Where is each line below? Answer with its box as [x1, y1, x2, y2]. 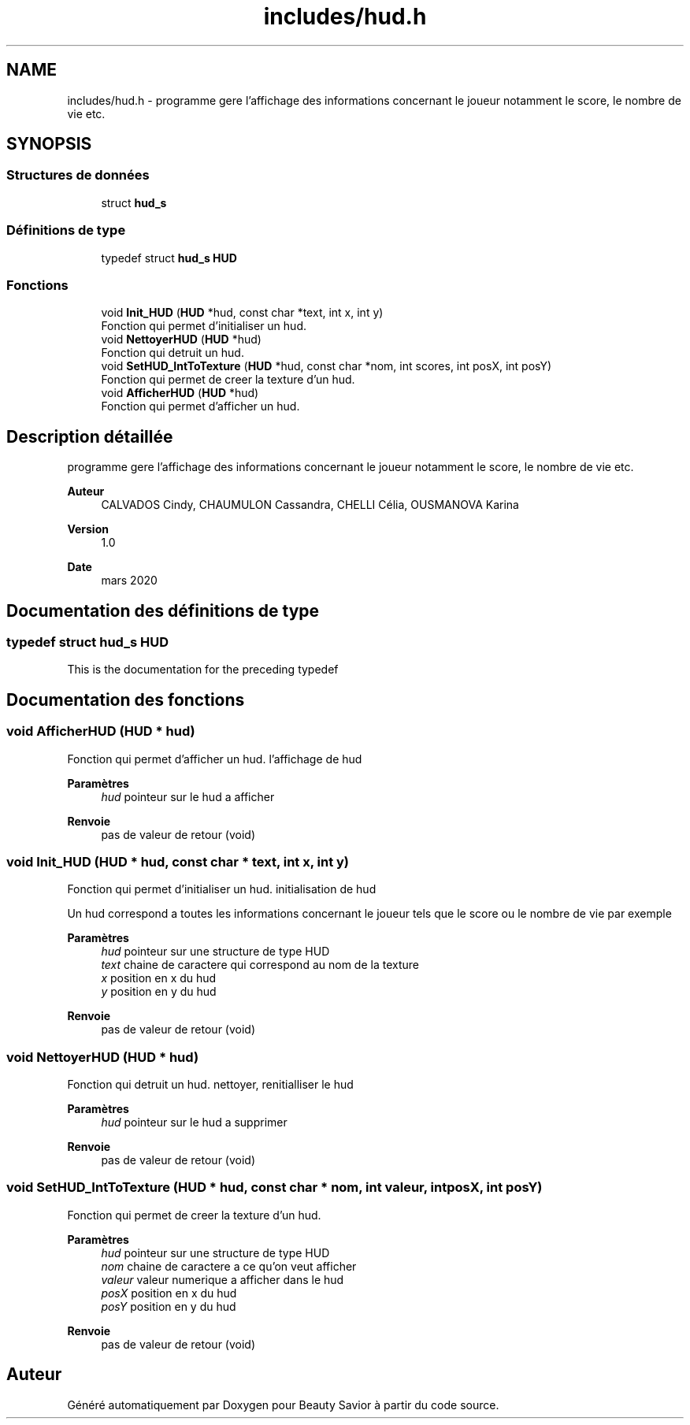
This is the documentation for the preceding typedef [67, 662, 339, 677]
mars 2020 [101, 573, 158, 588]
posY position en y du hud [101, 1299, 236, 1313]
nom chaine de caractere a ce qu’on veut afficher [101, 1259, 357, 1273]
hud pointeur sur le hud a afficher [101, 789, 275, 803]
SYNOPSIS [6, 134, 92, 154]
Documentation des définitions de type [6, 600, 320, 621]
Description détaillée [6, 426, 173, 447]
